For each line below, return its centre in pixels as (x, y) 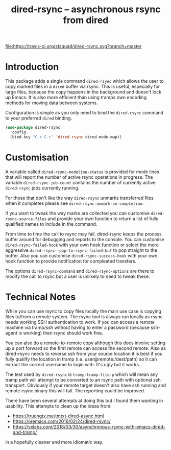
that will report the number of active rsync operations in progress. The (79, 177)
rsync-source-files (26, 219)
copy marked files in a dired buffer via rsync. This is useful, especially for (83, 87)
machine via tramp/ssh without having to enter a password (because (77, 327)
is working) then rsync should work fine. (61, 333)
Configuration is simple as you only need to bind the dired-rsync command (84, 113)
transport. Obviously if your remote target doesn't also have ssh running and (86, 385)
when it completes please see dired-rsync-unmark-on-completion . (75, 203)
